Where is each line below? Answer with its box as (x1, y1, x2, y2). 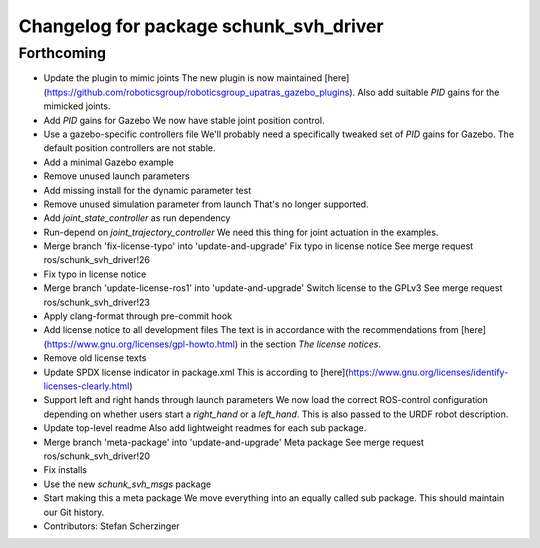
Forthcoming (18, 44, 107, 62)
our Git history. (43, 506, 105, 518)
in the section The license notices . (240, 338, 382, 350)
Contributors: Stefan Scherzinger (43, 520, 180, 532)
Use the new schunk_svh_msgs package (43, 478, 212, 490)
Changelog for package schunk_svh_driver (18, 15, 384, 37)
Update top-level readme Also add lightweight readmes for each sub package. (43, 422, 367, 434)
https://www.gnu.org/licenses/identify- (348, 366, 509, 378)
